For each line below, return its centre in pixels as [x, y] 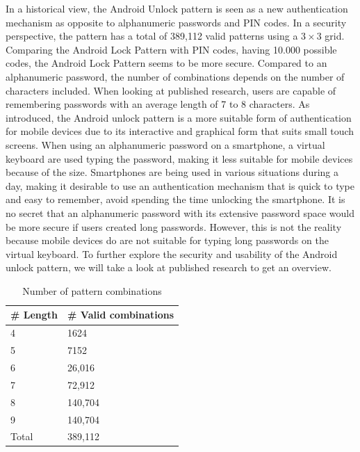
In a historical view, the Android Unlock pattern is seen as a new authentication [177, 8]
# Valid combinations [121, 315]
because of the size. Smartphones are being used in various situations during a [172, 172]
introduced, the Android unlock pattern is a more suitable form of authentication [179, 117]
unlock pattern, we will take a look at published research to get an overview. [169, 267]
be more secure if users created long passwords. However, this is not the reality [174, 226]
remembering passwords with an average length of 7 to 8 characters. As [158, 104]
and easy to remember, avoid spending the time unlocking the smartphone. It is [175, 199]
